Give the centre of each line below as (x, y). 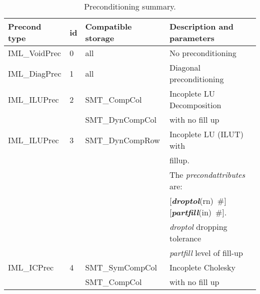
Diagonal (185, 67)
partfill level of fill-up (206, 253)
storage (100, 38)
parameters (192, 38)
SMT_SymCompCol (121, 267)
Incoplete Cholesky (202, 267)
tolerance (185, 238)
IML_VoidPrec (34, 53)
